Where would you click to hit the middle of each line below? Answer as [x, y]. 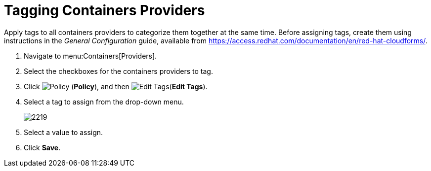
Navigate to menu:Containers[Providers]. [90, 56]
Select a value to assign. [64, 132]
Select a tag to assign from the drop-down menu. [104, 102]
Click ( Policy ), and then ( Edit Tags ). [116, 86]
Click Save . [42, 147]
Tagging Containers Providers [105, 10]
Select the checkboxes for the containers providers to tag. [118, 71]
